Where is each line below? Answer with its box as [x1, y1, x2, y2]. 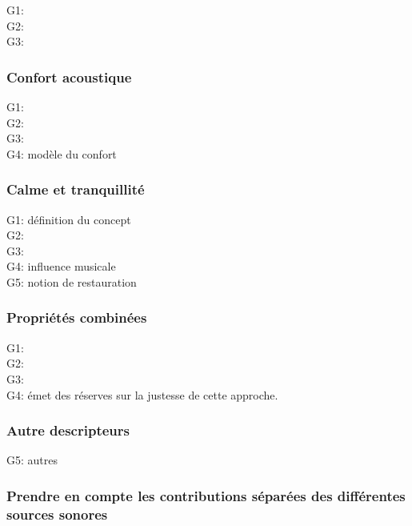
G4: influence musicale [6, 258, 116, 275]
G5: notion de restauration [6, 273, 137, 290]
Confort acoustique [6, 66, 132, 86]
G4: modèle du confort [6, 145, 117, 162]
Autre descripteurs [6, 420, 130, 440]
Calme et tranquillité [6, 179, 145, 199]
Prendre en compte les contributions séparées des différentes [6, 485, 406, 505]
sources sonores [6, 504, 108, 524]
